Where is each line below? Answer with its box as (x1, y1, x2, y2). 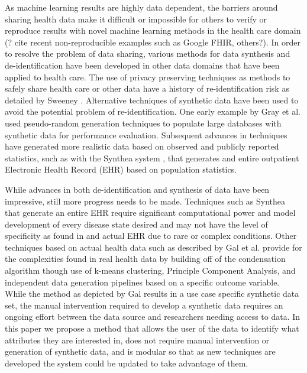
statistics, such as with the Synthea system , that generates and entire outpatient (5, 151, 299, 164)
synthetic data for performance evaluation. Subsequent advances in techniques (5, 128, 287, 141)
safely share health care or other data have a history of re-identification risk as (5, 82, 289, 95)
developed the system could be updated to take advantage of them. (5, 356, 248, 369)
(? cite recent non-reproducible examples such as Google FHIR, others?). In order (5, 35, 300, 48)
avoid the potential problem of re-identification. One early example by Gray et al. (5, 105, 300, 118)
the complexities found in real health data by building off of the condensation (5, 252, 286, 265)
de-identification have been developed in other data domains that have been (5, 59, 280, 71)
